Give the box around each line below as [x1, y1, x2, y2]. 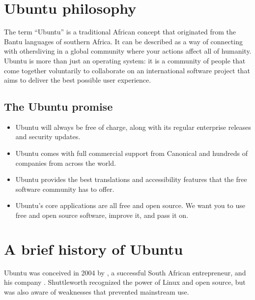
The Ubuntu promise [4, 99, 113, 114]
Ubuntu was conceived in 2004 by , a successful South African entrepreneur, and [4, 267, 246, 277]
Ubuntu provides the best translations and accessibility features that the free [15, 174, 247, 184]
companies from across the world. [15, 157, 116, 168]
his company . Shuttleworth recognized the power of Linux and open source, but [4, 277, 246, 287]
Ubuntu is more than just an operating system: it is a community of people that [4, 55, 246, 65]
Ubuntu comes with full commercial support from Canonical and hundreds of [15, 148, 248, 158]
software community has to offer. [15, 183, 114, 194]
